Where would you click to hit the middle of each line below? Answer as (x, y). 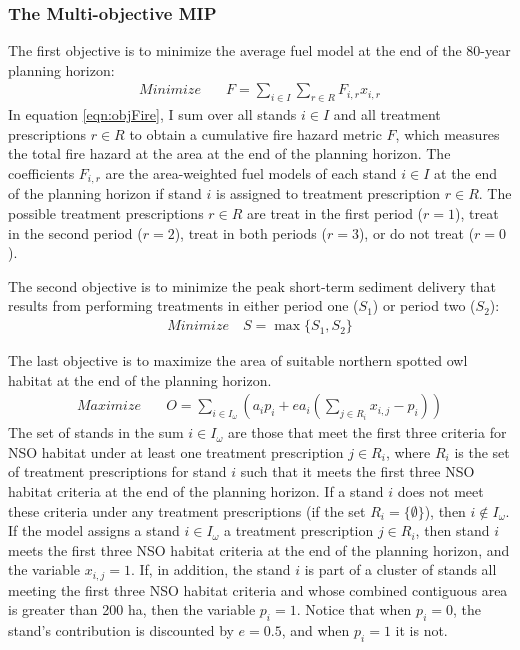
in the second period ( (75, 232)
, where (408, 451)
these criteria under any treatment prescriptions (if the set (187, 510)
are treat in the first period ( (335, 213)
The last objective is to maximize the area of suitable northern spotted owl (238, 360)
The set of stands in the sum (96, 432)
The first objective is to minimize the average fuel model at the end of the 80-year (259, 50)
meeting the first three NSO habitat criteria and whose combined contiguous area (258, 589)
